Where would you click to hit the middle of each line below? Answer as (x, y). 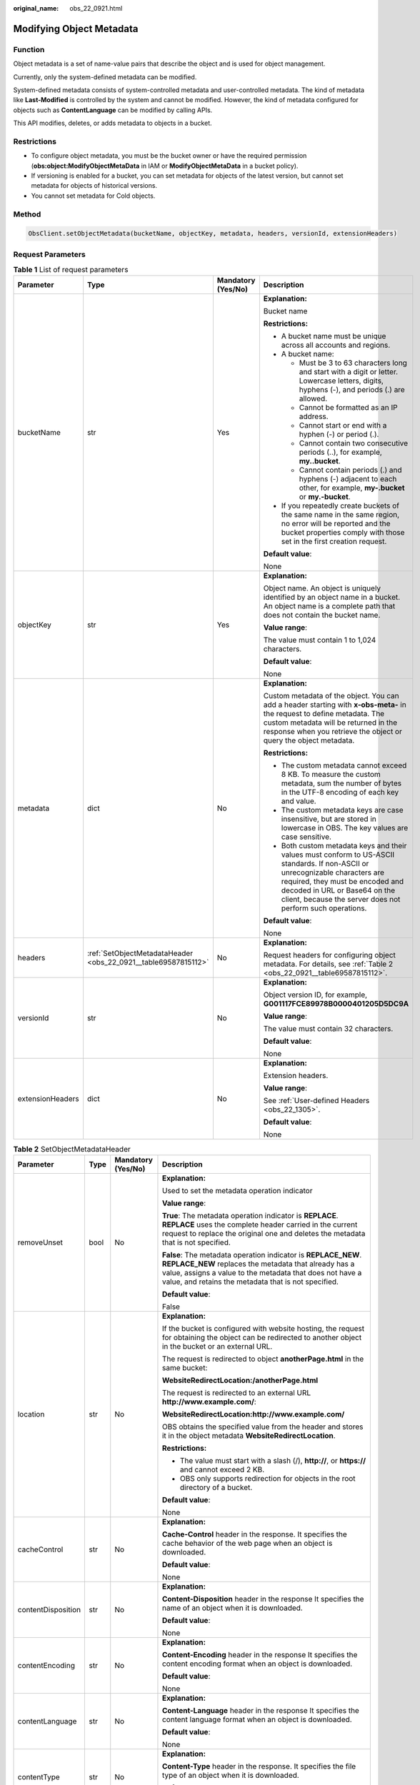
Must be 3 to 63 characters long (353, 363)
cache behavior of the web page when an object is (247, 1543)
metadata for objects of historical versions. (94, 186)
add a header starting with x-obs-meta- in (335, 705)
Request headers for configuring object (330, 955)
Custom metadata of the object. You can (331, 696)
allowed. (313, 398)
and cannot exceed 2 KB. (222, 1469)
